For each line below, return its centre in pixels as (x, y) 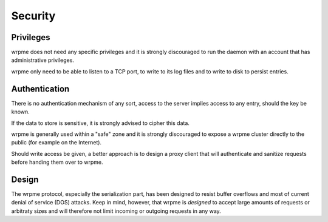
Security (33, 16)
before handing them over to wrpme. (57, 162)
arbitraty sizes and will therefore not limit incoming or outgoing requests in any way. (116, 211)
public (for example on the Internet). (56, 143)
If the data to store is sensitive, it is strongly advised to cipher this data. (100, 123)
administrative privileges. (43, 60)
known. (20, 112)
